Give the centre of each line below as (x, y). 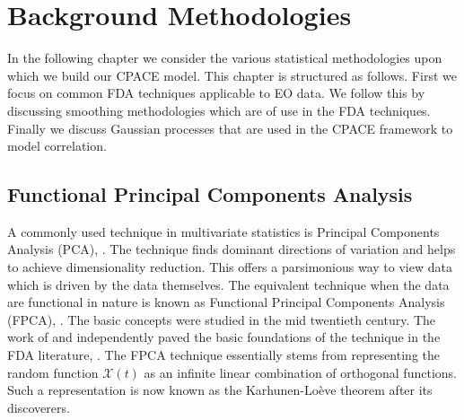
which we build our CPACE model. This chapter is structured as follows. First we (232, 75)
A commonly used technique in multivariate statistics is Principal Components (223, 231)
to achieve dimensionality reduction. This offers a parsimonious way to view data (230, 267)
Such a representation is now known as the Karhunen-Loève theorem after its (220, 390)
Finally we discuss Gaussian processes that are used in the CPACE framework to (230, 128)
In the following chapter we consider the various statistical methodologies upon (225, 58)
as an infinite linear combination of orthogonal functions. (300, 372)
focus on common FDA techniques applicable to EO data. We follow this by (216, 93)
